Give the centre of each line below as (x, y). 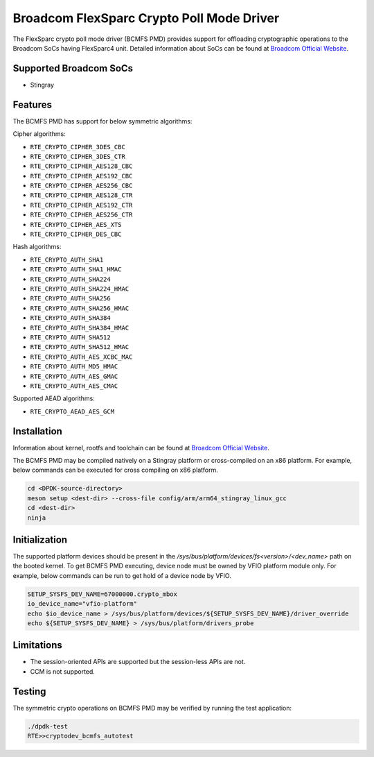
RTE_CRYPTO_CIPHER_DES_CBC (76, 235)
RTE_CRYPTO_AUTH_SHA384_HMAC (80, 328)
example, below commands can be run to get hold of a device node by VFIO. (122, 575)
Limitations (37, 645)
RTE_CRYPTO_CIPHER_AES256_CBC (81, 186)
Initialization (40, 539)
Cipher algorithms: (39, 134)
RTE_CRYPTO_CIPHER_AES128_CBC (81, 166)
